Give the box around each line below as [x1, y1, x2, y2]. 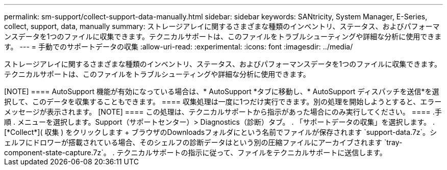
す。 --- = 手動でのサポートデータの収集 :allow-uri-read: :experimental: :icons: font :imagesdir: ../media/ [4, 42, 353, 51]
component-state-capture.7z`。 [4, 148, 111, 157]
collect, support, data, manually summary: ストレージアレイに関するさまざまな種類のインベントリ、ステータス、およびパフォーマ [4, 22, 440, 31]
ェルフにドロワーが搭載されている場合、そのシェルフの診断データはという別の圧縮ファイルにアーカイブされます [4, 138, 382, 147]
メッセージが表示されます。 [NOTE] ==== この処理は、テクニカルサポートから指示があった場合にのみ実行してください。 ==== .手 [4, 107, 442, 116]
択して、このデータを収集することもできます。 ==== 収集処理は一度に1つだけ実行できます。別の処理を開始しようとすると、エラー [4, 97, 442, 106]
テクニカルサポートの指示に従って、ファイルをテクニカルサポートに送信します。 [116, 148, 387, 157]
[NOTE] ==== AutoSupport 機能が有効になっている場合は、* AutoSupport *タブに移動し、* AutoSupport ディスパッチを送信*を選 [4, 87, 439, 96]
